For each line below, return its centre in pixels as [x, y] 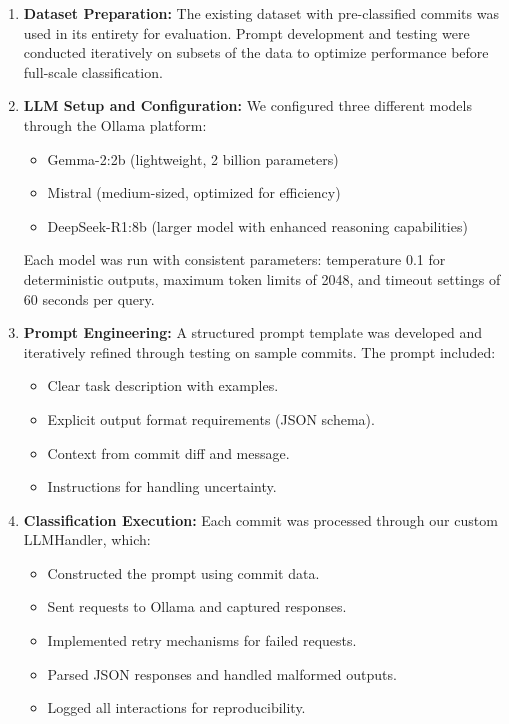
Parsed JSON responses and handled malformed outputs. [222, 673]
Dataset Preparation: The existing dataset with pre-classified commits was [261, 13]
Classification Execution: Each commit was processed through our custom [260, 519]
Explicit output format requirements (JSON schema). [211, 418]
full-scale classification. [93, 71]
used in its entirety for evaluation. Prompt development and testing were [246, 32]
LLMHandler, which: [87, 539]
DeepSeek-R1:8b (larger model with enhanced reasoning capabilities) [257, 225]
